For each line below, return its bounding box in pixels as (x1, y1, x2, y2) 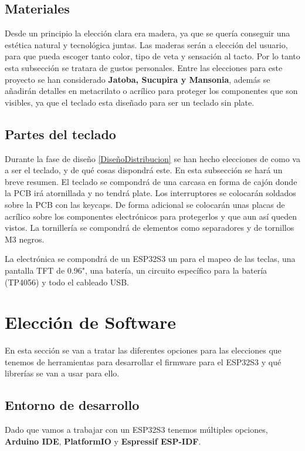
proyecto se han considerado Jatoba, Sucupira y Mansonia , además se (5, 73, 270, 85)
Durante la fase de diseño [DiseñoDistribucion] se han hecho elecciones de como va (5, 152, 300, 164)
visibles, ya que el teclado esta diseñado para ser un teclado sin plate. (5, 96, 255, 108)
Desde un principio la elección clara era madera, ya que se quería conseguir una (5, 27, 290, 39)
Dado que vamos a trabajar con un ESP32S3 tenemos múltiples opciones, (5, 423, 268, 436)
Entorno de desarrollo (5, 396, 140, 414)
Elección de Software (5, 310, 176, 334)
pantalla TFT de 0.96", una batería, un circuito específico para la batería (5, 264, 267, 276)
